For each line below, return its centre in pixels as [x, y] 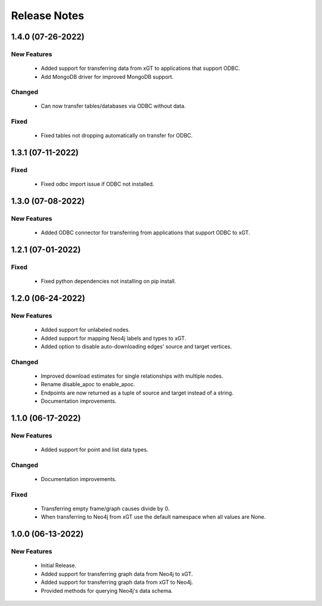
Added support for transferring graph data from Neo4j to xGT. [117, 574]
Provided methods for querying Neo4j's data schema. [107, 590]
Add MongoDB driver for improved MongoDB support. [107, 76]
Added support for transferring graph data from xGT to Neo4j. [117, 582]
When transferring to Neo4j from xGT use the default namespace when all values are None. [153, 517]
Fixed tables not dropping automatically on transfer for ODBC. [117, 136]
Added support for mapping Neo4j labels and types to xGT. [114, 338]
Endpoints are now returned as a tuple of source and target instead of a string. [137, 393]
